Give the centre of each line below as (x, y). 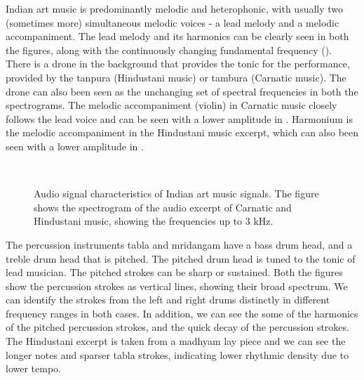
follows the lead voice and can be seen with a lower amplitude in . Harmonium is (179, 118)
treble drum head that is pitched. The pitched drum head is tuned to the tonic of (181, 258)
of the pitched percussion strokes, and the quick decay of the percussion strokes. (177, 327)
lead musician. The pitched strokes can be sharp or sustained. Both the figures (174, 272)
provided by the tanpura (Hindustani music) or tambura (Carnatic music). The (176, 77)
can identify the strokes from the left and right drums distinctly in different (168, 300)
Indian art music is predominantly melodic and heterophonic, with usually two (175, 8)
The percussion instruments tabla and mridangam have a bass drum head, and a (179, 244)
